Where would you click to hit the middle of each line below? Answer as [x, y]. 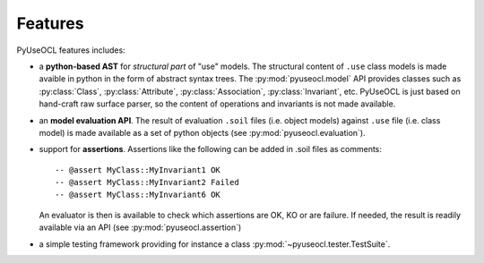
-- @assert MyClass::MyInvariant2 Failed [147, 182]
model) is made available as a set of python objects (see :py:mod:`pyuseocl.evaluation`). [203, 132]
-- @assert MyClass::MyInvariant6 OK [138, 195]
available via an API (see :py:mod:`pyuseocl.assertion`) [140, 227]
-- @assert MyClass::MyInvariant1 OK [138, 170]
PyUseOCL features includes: [71, 50]
